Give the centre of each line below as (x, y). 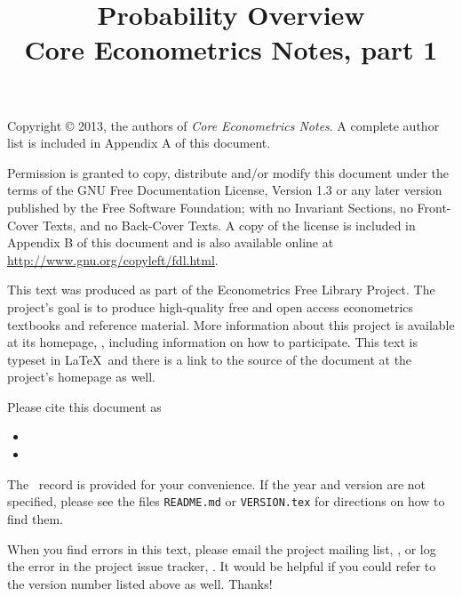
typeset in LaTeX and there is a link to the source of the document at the (210, 359)
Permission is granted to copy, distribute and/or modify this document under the (228, 172)
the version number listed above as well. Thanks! (140, 583)
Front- (434, 207)
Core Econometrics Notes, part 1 (231, 49)
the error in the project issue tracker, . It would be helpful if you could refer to (222, 566)
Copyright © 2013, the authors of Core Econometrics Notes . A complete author (223, 125)
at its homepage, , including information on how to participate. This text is (212, 342)
